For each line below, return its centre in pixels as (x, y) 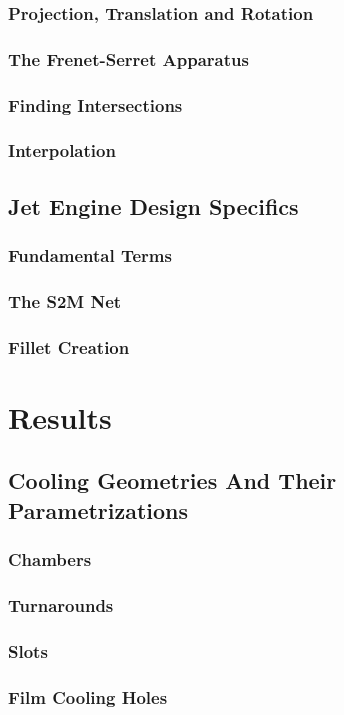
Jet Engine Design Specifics (153, 205)
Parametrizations (98, 509)
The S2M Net (65, 300)
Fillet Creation (69, 346)
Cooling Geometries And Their (172, 480)
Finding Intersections (95, 104)
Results (60, 416)
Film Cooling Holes (88, 696)
